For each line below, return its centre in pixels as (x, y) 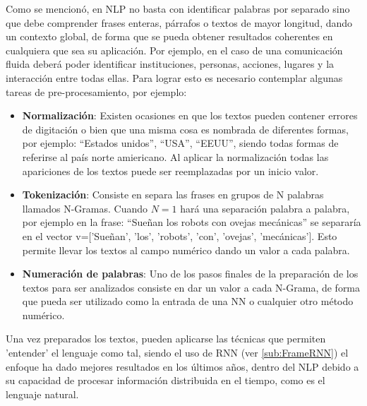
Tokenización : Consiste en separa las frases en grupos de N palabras (173, 195)
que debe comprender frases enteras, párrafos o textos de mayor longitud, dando (179, 22)
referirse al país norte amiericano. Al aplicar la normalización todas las (175, 156)
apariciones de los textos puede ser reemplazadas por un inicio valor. (170, 171)
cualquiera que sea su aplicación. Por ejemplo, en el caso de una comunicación (174, 50)
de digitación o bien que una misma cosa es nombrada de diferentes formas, (185, 129)
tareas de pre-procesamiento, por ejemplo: (96, 91)
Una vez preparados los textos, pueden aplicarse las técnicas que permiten (166, 339)
